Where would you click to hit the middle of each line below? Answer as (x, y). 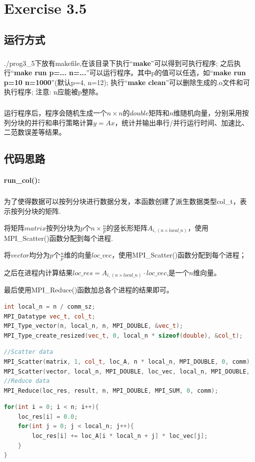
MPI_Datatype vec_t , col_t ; (50, 316)
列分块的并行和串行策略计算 (49, 122)
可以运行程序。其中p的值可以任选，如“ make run (168, 72)
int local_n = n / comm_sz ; (50, 306)
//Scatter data (29, 352)
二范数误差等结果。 (35, 132)
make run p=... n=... (50, 72)
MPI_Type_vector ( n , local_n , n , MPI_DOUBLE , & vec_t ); (94, 326)
